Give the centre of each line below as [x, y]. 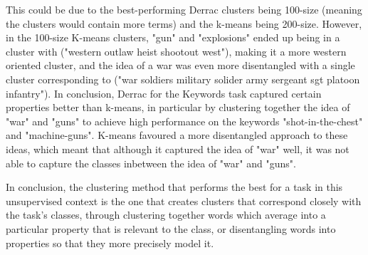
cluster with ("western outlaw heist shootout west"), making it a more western [176, 51]
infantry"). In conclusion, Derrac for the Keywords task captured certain [164, 93]
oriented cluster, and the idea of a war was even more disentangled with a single [180, 65]
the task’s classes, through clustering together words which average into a [166, 215]
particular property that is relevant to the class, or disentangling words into [171, 228]
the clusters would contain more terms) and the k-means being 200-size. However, [184, 23]
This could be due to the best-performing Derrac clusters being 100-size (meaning [184, 9]
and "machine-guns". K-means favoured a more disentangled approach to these [177, 135]
